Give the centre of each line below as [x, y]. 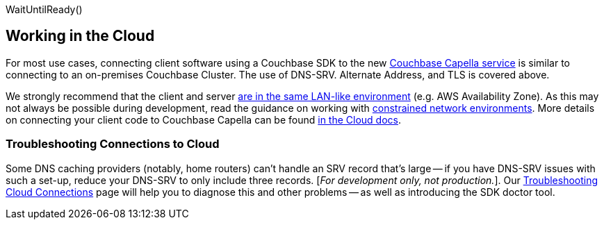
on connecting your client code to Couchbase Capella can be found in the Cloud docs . [204, 119]
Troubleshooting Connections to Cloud [113, 144]
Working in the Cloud [80, 36]
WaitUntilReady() [44, 9]
